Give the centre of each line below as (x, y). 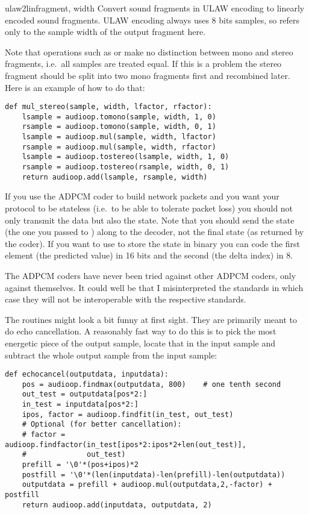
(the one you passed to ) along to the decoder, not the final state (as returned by (154, 232)
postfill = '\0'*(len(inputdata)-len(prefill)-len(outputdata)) (154, 475)
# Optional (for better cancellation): (102, 425)
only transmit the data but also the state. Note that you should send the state (150, 220)
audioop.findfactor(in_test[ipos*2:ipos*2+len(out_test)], (126, 444)
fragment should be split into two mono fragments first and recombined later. (148, 75)
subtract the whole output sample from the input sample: (111, 355)
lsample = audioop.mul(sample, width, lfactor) (119, 137)
